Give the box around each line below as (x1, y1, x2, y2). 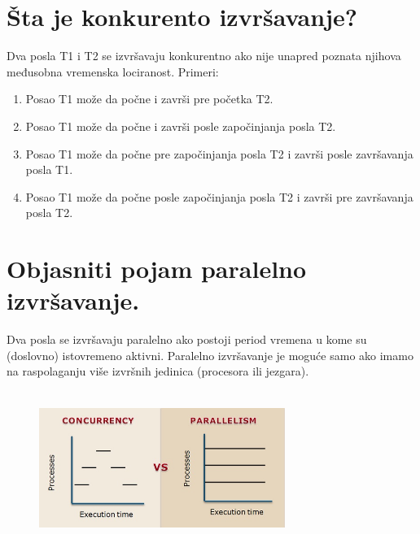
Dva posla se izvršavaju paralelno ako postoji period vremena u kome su (7, 331, 367, 348)
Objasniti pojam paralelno (7, 252, 307, 285)
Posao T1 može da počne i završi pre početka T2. (25, 90, 273, 107)
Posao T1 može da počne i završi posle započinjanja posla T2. (25, 117, 336, 134)
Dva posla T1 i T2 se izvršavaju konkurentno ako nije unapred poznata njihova (7, 47, 401, 64)
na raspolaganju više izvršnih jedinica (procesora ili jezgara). (7, 363, 309, 380)
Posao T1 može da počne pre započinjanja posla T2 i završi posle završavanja (25, 145, 413, 162)
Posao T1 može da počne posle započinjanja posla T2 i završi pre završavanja (25, 188, 413, 205)
